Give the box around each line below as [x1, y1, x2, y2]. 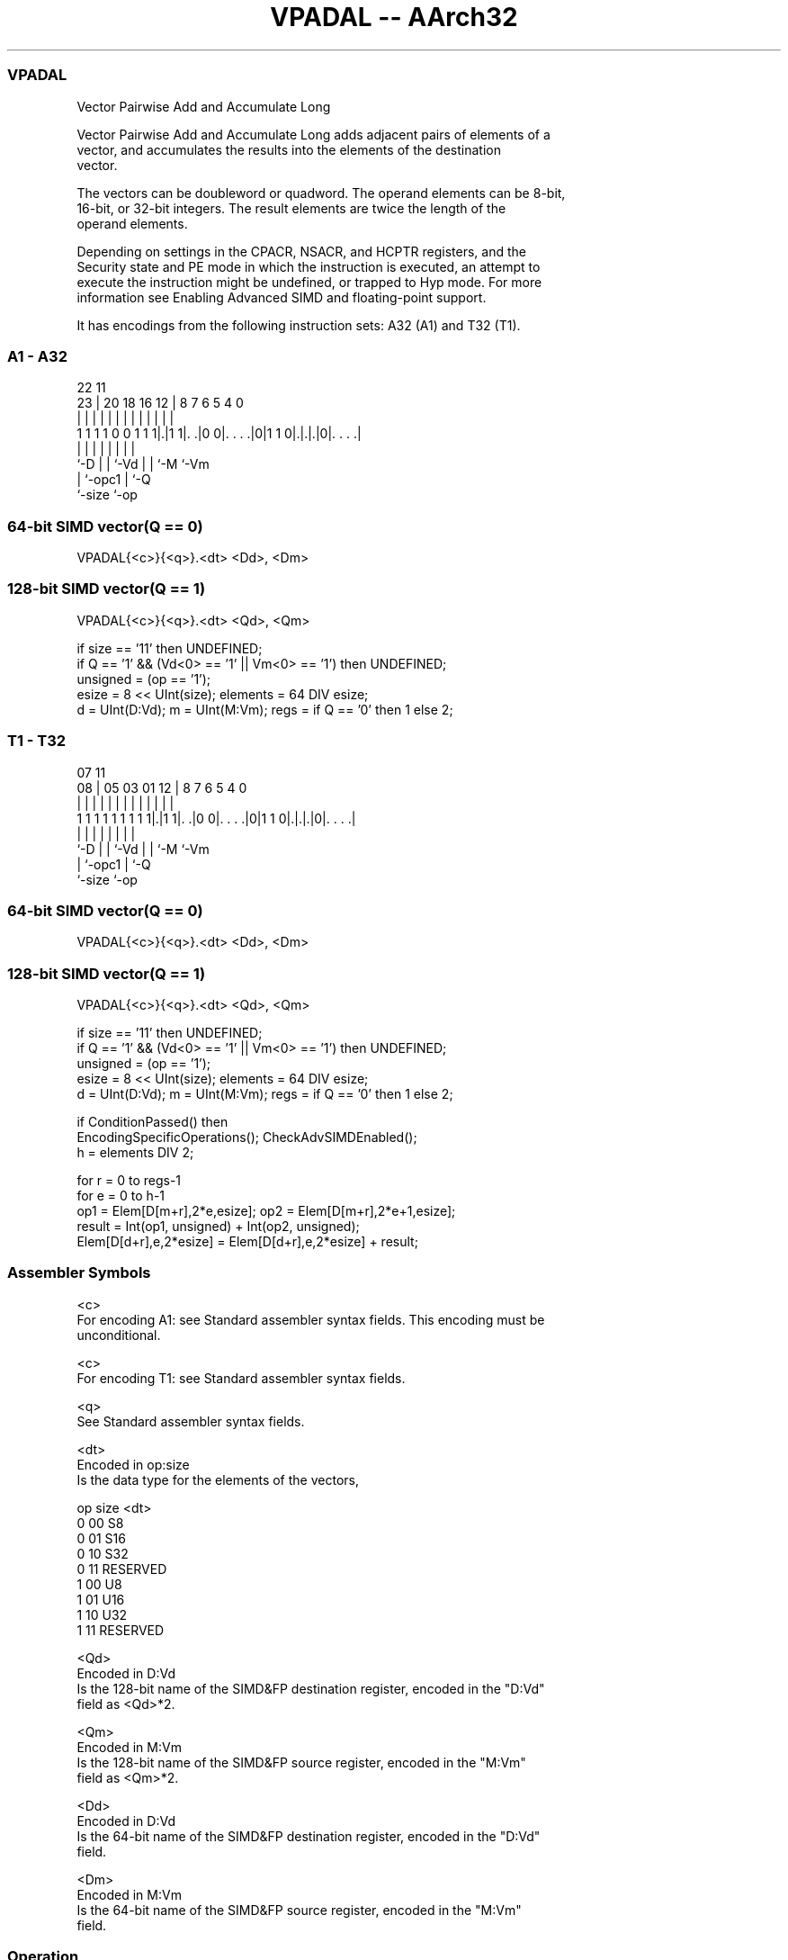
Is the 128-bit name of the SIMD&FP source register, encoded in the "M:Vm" [76, 1754, 526, 1770]
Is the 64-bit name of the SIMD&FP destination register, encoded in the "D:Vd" [76, 1828, 541, 1844]
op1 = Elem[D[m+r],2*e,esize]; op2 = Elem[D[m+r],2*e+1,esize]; [76, 1203, 456, 1218]
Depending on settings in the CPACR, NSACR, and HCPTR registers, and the [76, 243, 526, 259]
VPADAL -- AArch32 [270, 2, 518, 32]
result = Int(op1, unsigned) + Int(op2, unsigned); [76, 1218, 360, 1234]
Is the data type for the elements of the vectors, [76, 1471, 359, 1488]
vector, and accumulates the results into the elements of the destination [76, 141, 501, 157]
